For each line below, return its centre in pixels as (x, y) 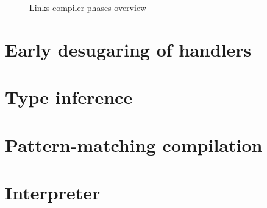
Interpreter (53, 192)
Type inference (69, 97)
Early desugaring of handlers (128, 49)
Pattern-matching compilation (134, 144)
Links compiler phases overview (88, 7)
